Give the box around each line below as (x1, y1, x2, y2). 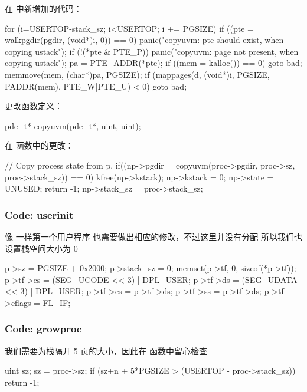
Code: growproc (5, 321, 82, 336)
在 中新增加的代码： (5, 2, 82, 14)
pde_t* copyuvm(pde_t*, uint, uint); (5, 119, 141, 131)
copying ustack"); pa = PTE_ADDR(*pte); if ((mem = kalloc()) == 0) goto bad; (5, 57, 302, 69)
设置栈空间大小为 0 (5, 242, 78, 254)
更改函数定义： (5, 100, 63, 112)
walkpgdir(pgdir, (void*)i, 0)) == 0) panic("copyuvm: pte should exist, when (5, 34, 284, 46)
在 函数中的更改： (5, 139, 74, 151)
